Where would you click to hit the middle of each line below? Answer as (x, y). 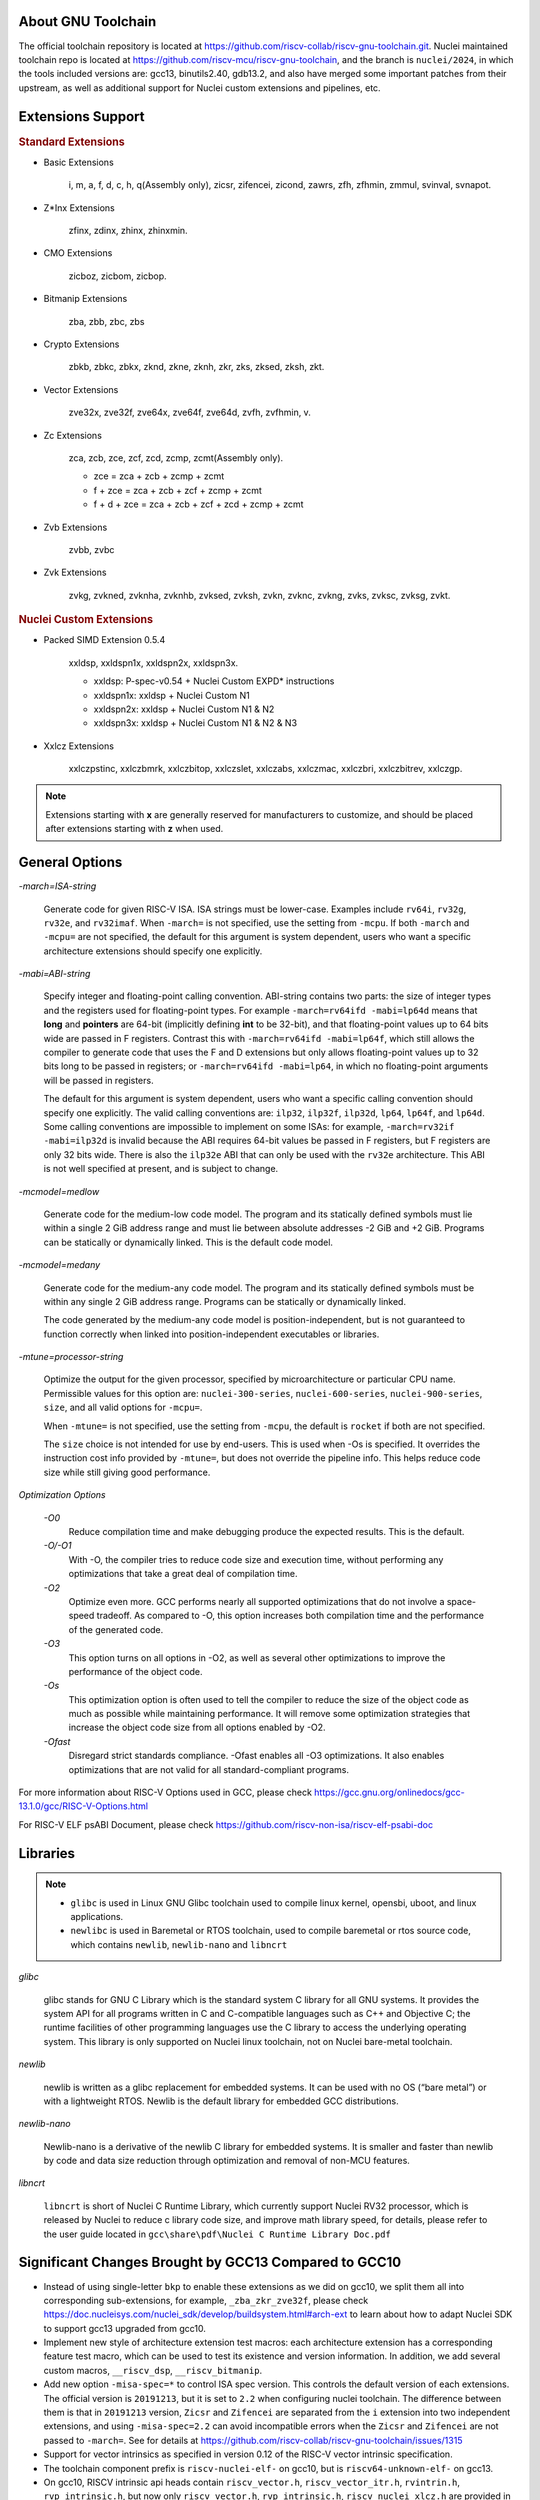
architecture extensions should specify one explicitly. (153, 951)
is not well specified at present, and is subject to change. (161, 1169)
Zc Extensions (72, 435)
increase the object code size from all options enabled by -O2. (197, 1727)
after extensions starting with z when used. (134, 829)
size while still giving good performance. (127, 1472)
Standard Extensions (71, 142)
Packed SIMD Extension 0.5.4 (104, 640)
